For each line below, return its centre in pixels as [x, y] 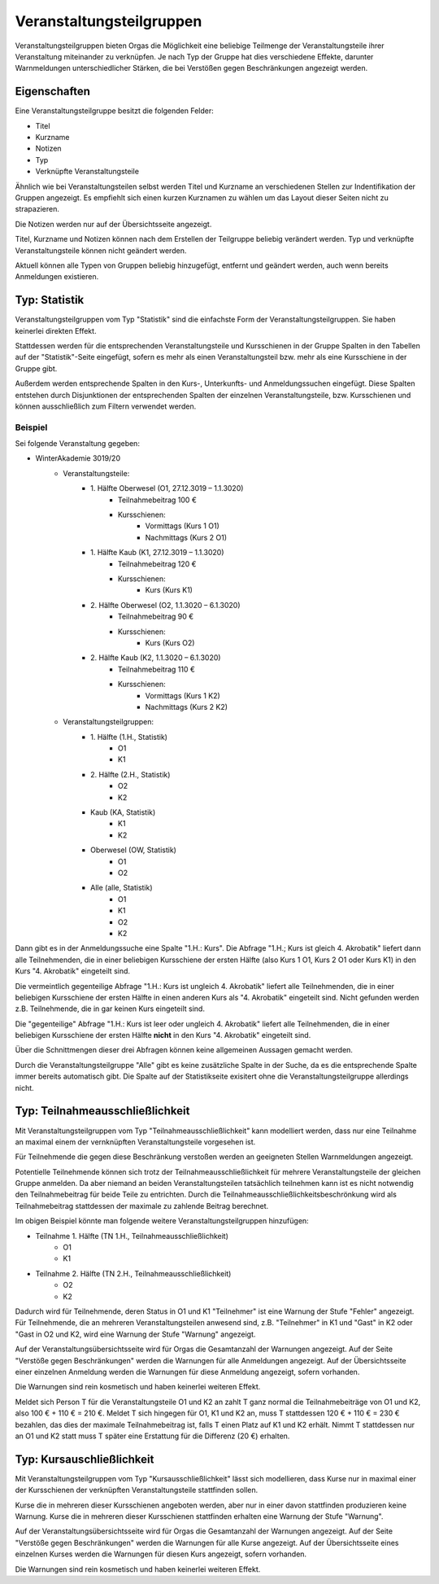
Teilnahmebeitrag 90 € [156, 617]
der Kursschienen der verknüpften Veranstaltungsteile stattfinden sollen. [137, 1490]
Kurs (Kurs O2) [170, 642]
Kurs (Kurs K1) [169, 590]
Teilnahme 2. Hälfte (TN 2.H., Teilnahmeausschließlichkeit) [133, 1273]
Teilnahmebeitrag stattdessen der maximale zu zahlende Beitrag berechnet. [142, 1206]
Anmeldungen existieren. [57, 277]
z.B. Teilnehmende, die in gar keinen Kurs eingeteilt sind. [110, 1009]
